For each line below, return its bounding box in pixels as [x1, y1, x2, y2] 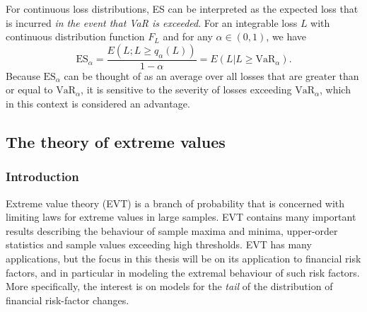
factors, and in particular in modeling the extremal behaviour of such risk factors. [6, 265, 360, 279]
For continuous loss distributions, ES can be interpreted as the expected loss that [6, 1, 359, 16]
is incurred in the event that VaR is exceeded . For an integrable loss [6, 15, 298, 30]
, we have [266, 29, 307, 44]
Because [6, 68, 40, 83]
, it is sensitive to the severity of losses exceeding [81, 82, 292, 97]
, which [320, 82, 351, 97]
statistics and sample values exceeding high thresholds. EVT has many [6, 237, 312, 252]
